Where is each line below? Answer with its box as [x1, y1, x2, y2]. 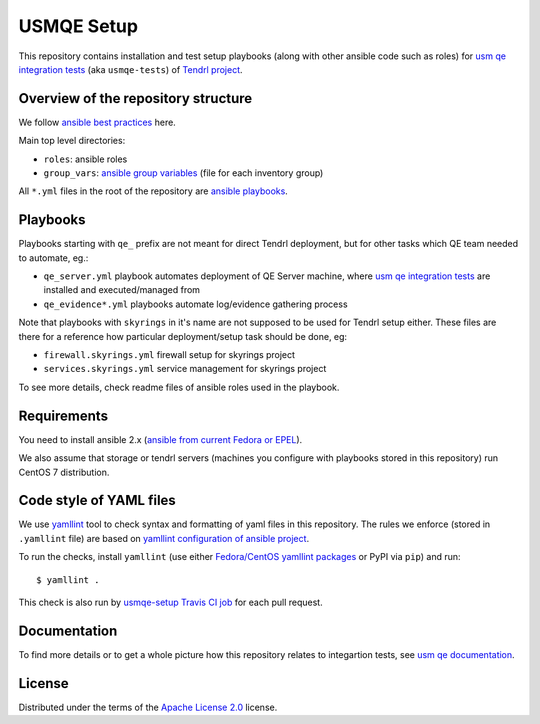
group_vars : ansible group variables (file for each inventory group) [43, 167, 324, 179]
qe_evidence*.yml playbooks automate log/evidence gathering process [43, 298, 349, 310]
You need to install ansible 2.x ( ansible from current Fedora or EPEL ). [18, 433, 303, 445]
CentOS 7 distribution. [18, 466, 110, 478]
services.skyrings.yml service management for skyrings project [43, 363, 327, 375]
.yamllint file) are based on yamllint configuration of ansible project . [18, 532, 310, 544]
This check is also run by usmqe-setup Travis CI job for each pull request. [18, 596, 324, 608]
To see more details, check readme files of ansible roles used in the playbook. [18, 381, 340, 393]
